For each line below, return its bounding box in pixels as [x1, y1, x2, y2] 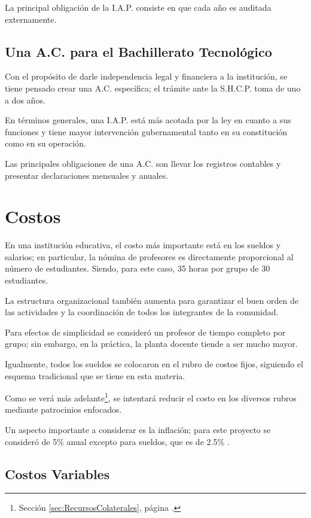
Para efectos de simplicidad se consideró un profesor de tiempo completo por [5, 325, 286, 338]
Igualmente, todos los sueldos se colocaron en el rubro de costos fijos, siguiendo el [5, 358, 303, 370]
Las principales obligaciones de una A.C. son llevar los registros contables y [5, 157, 281, 169]
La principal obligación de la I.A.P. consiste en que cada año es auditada [5, 1, 272, 13]
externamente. [5, 13, 57, 25]
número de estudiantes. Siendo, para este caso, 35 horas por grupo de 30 [5, 262, 270, 275]
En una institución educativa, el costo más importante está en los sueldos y [5, 239, 281, 251]
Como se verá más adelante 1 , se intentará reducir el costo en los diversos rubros [5, 390, 297, 404]
